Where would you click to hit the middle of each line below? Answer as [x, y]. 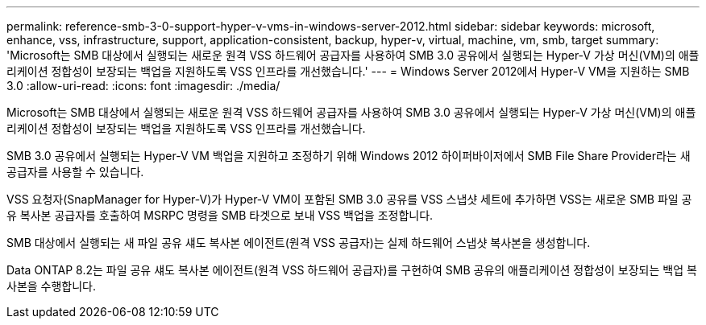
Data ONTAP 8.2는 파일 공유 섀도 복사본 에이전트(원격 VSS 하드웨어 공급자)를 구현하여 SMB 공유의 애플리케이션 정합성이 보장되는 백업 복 [352, 270]
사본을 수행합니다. [52, 286]
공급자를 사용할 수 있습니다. [75, 172]
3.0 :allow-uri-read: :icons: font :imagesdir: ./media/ [143, 86]
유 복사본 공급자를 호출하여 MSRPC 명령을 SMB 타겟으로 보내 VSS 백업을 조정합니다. [220, 215]
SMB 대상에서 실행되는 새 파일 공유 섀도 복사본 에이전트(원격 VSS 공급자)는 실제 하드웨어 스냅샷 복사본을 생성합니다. [299, 243]
